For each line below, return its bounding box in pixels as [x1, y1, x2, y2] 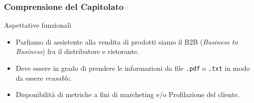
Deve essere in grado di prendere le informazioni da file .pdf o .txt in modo [15, 63, 250, 73]
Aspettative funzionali [4, 20, 72, 30]
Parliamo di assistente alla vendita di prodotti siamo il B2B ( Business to [15, 36, 238, 47]
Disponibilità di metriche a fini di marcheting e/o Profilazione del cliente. [15, 89, 240, 100]
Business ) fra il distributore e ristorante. [15, 46, 139, 56]
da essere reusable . [15, 72, 72, 83]
